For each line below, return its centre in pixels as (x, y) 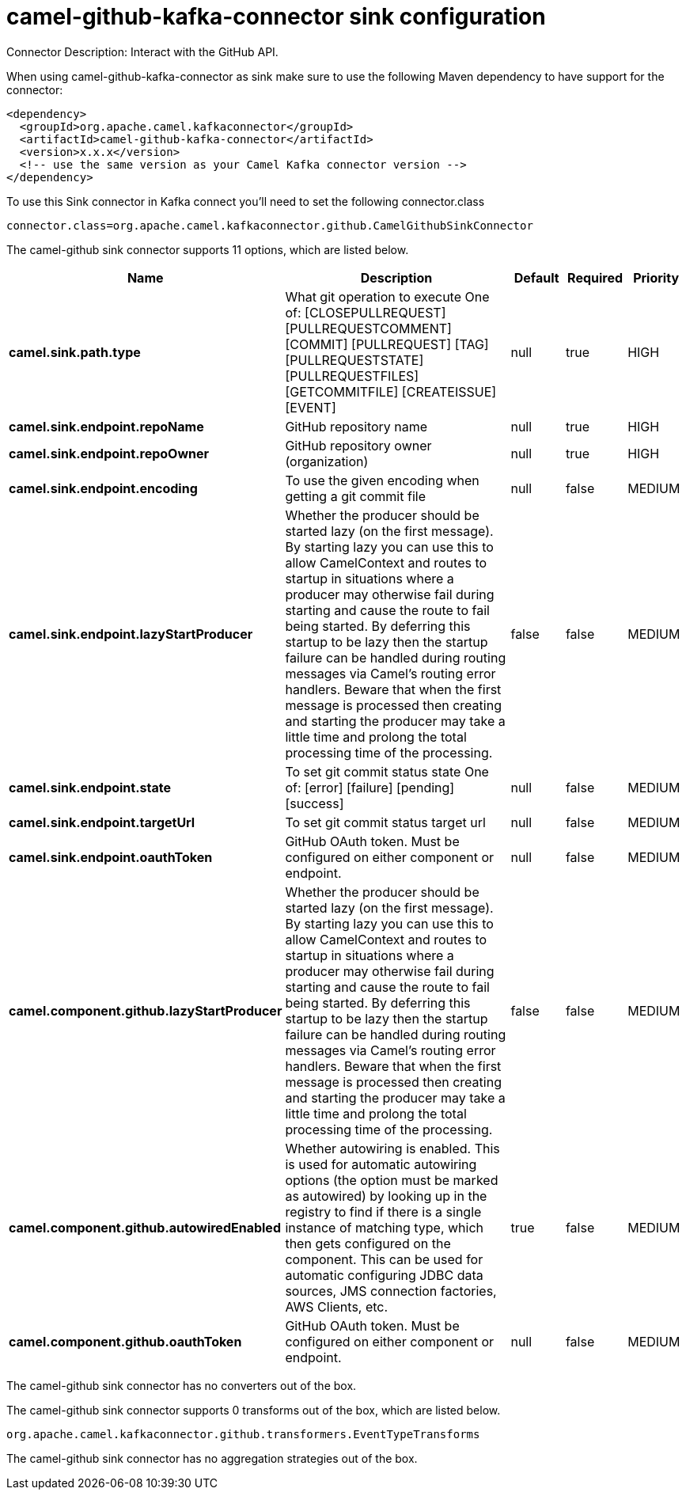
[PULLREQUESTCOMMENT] (368, 328)
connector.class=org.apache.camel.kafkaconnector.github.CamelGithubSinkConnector (270, 225)
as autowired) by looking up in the (386, 1196)
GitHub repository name (356, 426)
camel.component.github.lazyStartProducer (146, 1010)
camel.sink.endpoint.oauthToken (111, 857)
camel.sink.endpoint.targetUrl (102, 822)
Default (536, 277)
